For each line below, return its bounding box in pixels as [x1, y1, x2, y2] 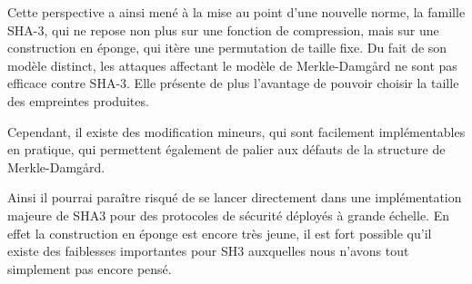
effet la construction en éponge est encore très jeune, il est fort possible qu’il [7, 223, 432, 242]
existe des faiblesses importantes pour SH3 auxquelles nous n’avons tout [7, 241, 409, 260]
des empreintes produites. [7, 91, 149, 110]
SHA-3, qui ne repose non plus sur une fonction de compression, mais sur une [7, 20, 439, 39]
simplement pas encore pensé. [7, 259, 172, 278]
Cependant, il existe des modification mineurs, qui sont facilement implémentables [7, 122, 466, 141]
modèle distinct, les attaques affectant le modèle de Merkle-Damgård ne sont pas [7, 55, 457, 74]
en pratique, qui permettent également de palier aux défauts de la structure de [7, 140, 446, 159]
